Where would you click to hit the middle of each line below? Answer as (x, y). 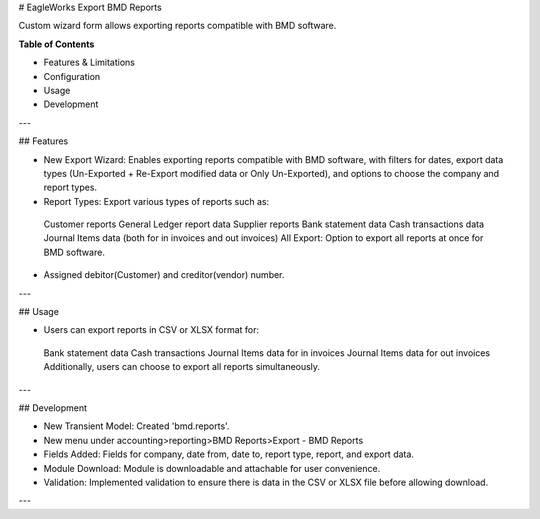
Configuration (72, 76)
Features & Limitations (89, 62)
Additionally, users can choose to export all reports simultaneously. (181, 367)
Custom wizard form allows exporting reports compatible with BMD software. (177, 26)
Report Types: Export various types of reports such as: (156, 201)
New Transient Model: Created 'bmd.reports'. (136, 426)
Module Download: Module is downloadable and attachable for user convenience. (212, 468)
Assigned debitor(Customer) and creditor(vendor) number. (164, 275)
